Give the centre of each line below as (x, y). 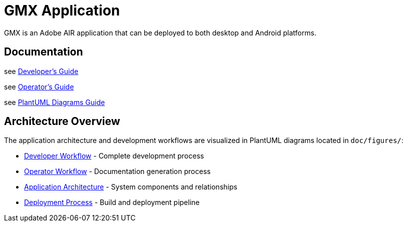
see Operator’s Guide (39, 86)
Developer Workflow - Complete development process (114, 156)
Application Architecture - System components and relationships (131, 187)
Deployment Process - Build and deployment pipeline (112, 202)
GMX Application (62, 10)
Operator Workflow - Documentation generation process (118, 171)
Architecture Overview (62, 121)
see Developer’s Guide (41, 71)
